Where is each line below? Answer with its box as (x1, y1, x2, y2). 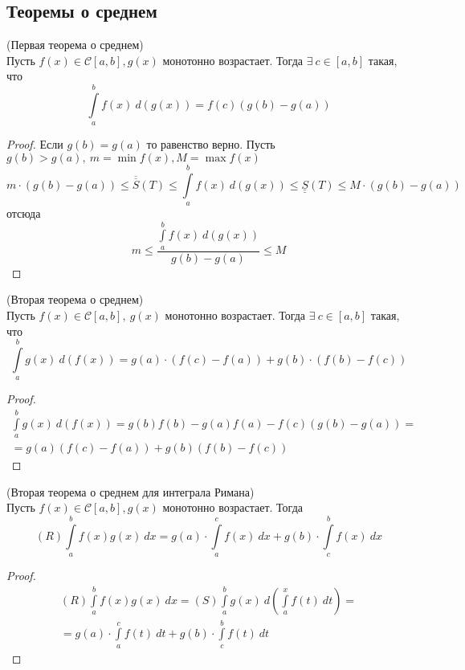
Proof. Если (6, 136, 63, 153)
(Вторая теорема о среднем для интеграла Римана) (6, 483, 255, 500)
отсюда (6, 204, 41, 221)
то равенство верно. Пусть (146, 136, 275, 153)
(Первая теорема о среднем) (6, 36, 144, 53)
